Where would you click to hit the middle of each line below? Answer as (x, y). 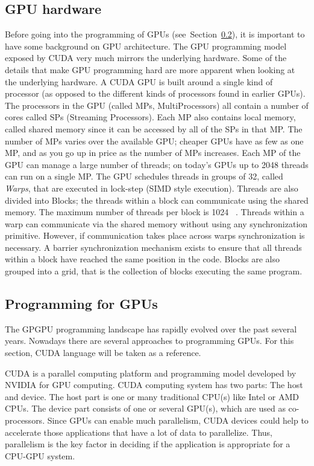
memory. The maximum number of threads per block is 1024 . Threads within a (155, 212)
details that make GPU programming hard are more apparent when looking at (150, 69)
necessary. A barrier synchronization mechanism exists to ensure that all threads (153, 247)
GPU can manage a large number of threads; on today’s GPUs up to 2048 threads (157, 164)
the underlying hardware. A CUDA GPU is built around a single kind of (139, 81)
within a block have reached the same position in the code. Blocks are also (142, 259)
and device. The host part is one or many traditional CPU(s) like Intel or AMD (152, 396)
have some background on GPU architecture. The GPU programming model (146, 46)
